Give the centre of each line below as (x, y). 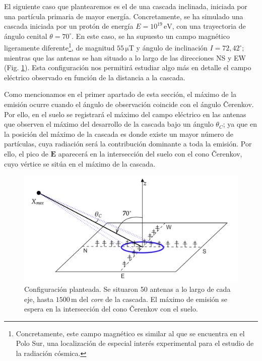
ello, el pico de (26, 153)
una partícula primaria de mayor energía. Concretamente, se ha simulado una (124, 16)
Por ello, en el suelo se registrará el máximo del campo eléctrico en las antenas (125, 114)
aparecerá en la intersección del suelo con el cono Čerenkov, (150, 153)
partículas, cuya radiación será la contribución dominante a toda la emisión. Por (128, 144)
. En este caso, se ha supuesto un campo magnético (151, 36)
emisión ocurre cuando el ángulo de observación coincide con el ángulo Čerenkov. (129, 104)
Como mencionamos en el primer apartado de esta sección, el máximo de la (120, 94)
